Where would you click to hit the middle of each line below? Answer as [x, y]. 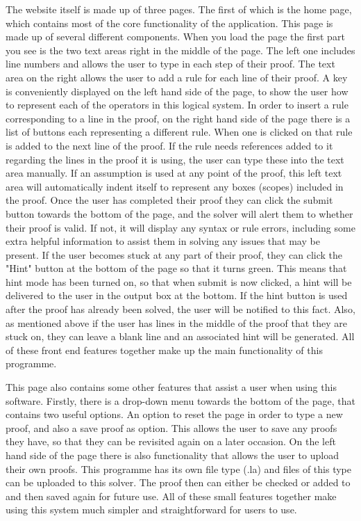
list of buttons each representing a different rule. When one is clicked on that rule [179, 132]
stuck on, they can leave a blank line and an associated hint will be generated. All [180, 336]
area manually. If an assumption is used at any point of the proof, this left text [174, 173]
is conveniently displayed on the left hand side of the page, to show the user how [177, 91]
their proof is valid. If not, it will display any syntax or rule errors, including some [180, 227]
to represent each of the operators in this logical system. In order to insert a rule [177, 105]
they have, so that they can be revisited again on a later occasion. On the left [171, 441]
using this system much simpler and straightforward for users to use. [151, 510]
